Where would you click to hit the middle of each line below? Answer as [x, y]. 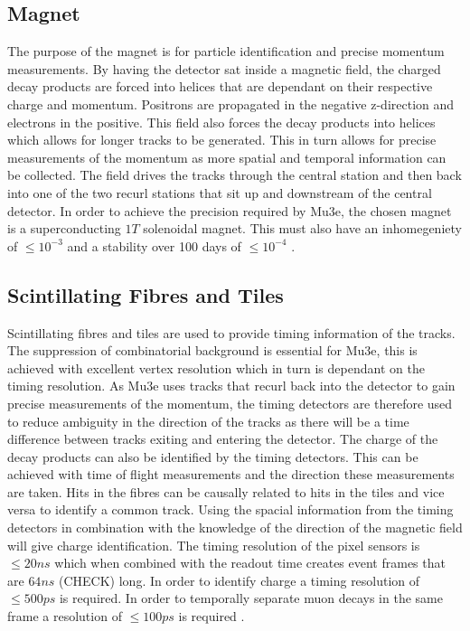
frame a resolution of [65, 616]
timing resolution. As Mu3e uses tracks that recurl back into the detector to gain [231, 386]
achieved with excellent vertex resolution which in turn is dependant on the [216, 367]
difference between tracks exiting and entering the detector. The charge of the [223, 439]
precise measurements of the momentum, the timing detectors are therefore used [230, 403]
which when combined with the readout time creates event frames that [250, 563]
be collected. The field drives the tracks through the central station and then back [235, 175]
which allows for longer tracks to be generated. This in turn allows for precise [222, 140]
